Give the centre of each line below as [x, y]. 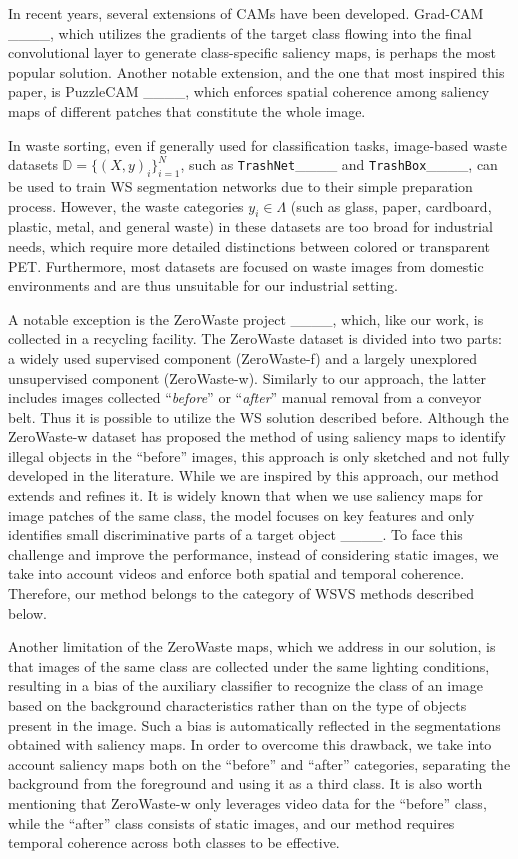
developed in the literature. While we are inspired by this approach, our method [253, 475]
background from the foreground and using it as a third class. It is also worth [245, 783]
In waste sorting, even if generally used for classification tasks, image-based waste [257, 144]
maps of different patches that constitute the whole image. [187, 110]
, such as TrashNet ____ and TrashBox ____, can [339, 164]
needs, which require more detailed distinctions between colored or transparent [249, 245]
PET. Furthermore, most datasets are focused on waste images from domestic [246, 265]
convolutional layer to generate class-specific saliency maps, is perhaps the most [252, 52]
